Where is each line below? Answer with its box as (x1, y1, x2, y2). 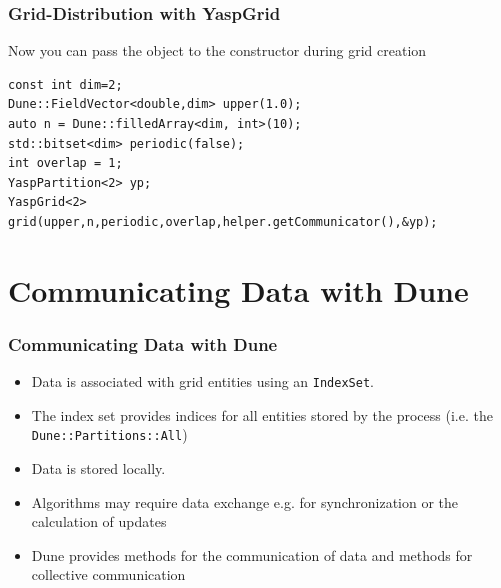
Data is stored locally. (31, 458, 166, 479)
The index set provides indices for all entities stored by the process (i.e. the (31, 404, 493, 425)
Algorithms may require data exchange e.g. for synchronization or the (31, 491, 459, 512)
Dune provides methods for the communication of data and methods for (31, 544, 473, 565)
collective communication (31, 564, 186, 585)
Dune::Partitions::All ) (31, 424, 188, 445)
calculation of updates (31, 511, 167, 532)
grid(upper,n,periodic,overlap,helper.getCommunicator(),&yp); (8, 214, 438, 229)
